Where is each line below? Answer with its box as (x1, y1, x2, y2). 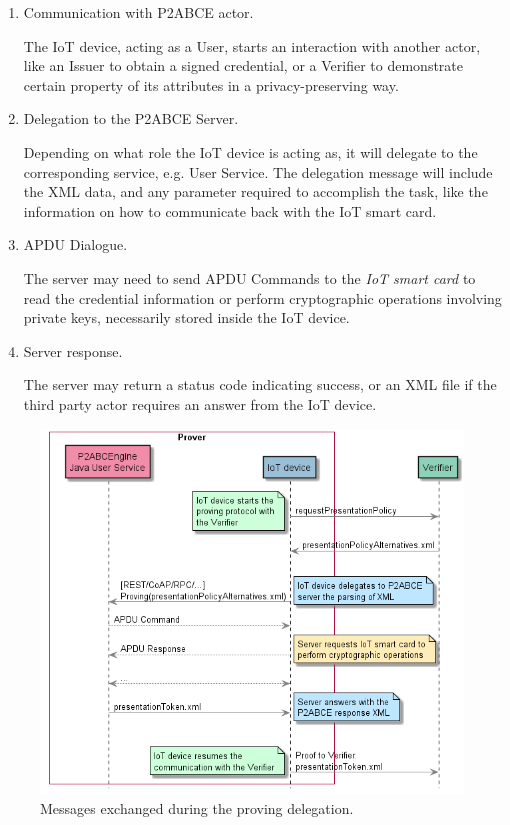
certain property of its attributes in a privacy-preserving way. (23, 74, 399, 95)
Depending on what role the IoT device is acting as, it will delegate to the (23, 141, 478, 162)
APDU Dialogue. (23, 234, 128, 255)
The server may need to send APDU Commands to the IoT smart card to (23, 267, 476, 288)
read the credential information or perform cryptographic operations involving (23, 287, 502, 308)
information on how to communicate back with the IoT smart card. (23, 200, 437, 221)
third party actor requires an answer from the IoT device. (23, 393, 377, 414)
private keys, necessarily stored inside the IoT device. (23, 307, 350, 328)
